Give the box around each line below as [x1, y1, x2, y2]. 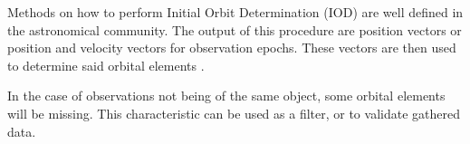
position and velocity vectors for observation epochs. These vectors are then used [7, 38, 456, 57]
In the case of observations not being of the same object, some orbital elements [7, 86, 446, 105]
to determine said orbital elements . [7, 55, 205, 74]
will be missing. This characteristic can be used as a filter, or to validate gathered [7, 103, 460, 122]
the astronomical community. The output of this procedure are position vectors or [7, 20, 462, 39]
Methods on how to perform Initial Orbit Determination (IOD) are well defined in [7, 3, 464, 21]
